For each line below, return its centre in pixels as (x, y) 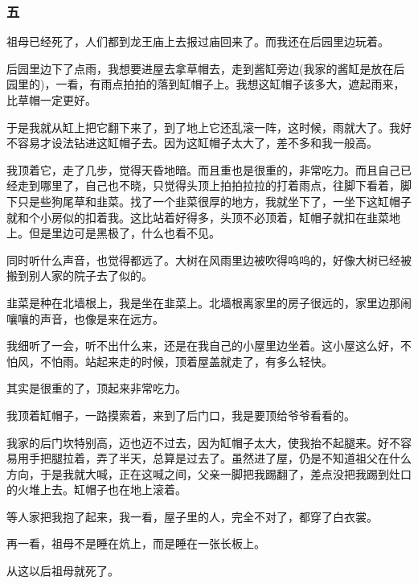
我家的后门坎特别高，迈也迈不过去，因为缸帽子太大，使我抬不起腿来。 (192, 442)
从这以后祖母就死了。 (63, 571)
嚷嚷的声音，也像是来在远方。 (85, 318)
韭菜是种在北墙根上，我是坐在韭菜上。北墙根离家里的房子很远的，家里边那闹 (209, 302)
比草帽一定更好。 (51, 100)
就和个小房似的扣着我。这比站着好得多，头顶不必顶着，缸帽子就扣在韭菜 (198, 217)
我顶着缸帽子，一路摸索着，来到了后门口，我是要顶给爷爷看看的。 (181, 415)
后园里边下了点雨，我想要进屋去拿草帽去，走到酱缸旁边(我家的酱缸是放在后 (206, 68)
